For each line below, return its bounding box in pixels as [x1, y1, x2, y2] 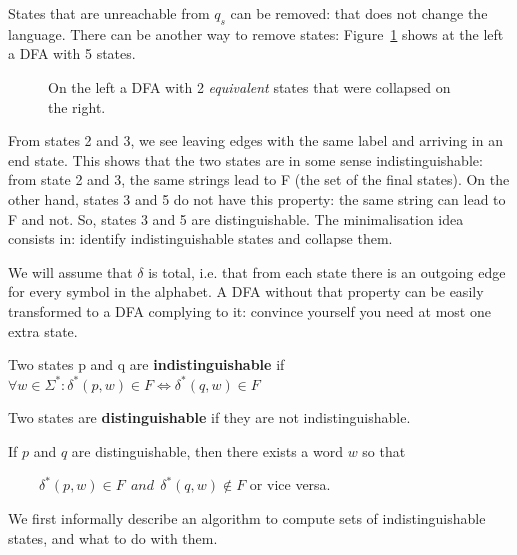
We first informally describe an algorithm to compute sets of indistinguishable [8, 508, 486, 529]
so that [362, 440, 406, 461]
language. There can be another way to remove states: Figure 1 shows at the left [8, 23, 504, 44]
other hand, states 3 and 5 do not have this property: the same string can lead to [8, 188, 506, 209]
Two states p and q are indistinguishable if [8, 354, 285, 375]
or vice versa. [249, 474, 331, 495]
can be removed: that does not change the [230, 3, 488, 23]
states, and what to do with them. [8, 527, 218, 548]
